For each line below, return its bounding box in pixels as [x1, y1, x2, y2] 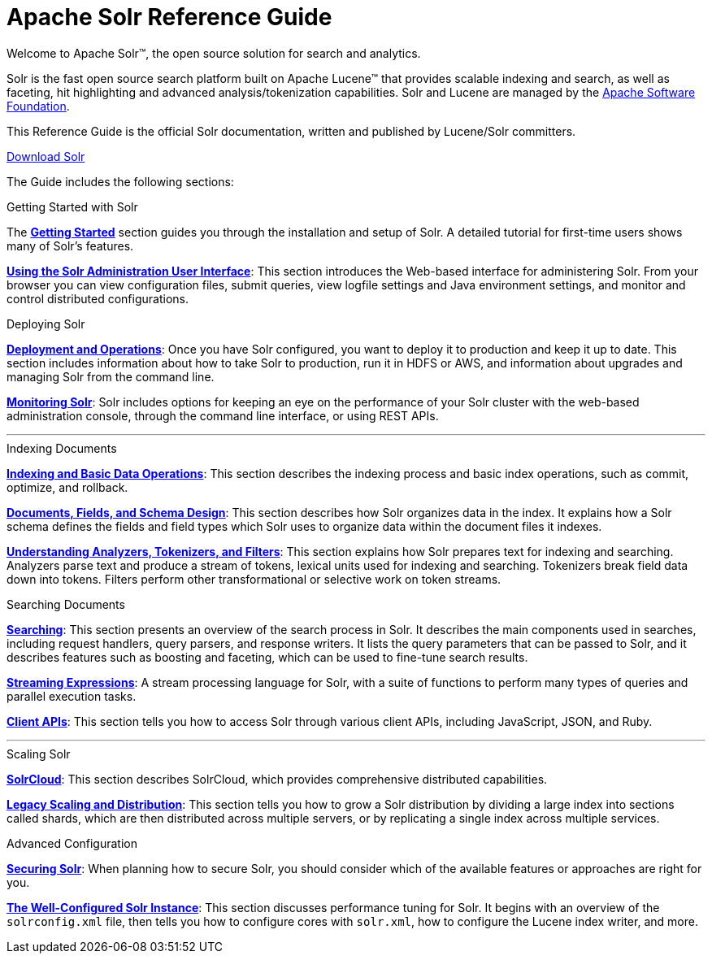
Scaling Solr [7, 746, 71, 761]
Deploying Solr [7, 316, 85, 331]
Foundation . [7, 98, 70, 113]
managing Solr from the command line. [7, 369, 215, 384]
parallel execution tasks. [7, 689, 137, 703]
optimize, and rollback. [7, 480, 128, 494]
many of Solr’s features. [7, 238, 134, 253]
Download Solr [7, 149, 85, 163]
